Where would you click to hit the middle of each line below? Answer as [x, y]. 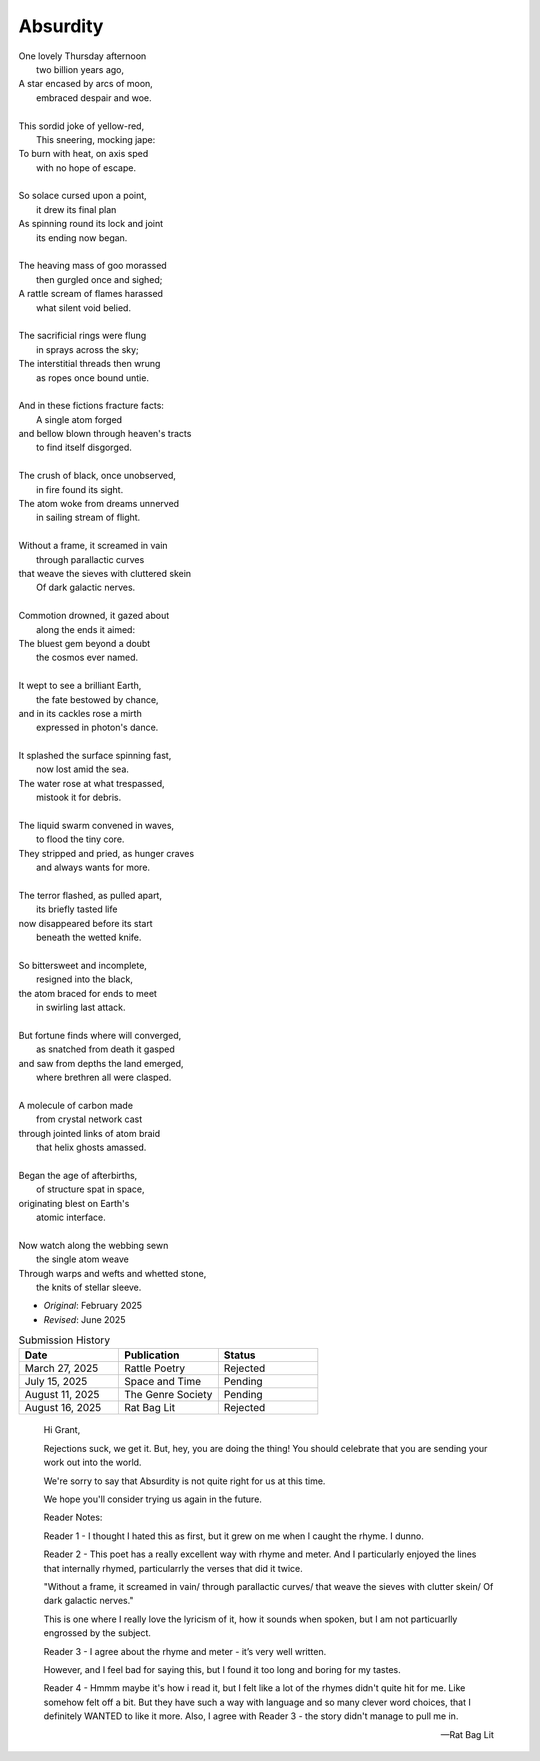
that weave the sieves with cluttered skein [105, 573]
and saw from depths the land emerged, [101, 1063]
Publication [152, 1355]
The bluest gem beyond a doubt [84, 643]
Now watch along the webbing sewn [93, 1245]
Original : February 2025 [93, 1306]
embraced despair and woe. [94, 97]
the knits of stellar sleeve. [89, 1287]
